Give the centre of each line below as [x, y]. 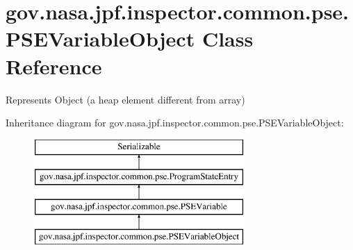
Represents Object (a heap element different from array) [125, 99]
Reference [54, 66]
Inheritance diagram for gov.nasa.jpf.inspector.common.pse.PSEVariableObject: [175, 123]
